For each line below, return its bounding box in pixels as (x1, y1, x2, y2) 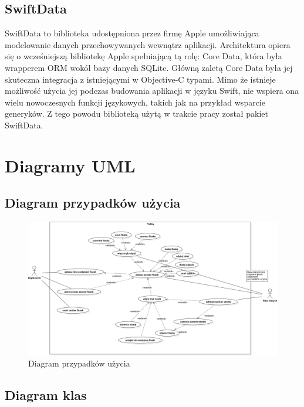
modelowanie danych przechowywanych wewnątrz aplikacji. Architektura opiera (5, 38, 291, 50)
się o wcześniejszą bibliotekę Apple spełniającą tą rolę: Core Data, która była (5, 50, 282, 62)
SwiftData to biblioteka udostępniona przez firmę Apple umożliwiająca (5, 27, 259, 39)
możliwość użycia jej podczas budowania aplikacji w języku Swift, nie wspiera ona (5, 84, 299, 97)
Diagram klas (5, 386, 87, 404)
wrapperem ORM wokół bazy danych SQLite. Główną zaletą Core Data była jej (5, 61, 293, 73)
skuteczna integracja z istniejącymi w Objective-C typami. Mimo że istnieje (5, 73, 276, 85)
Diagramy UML (5, 153, 136, 177)
